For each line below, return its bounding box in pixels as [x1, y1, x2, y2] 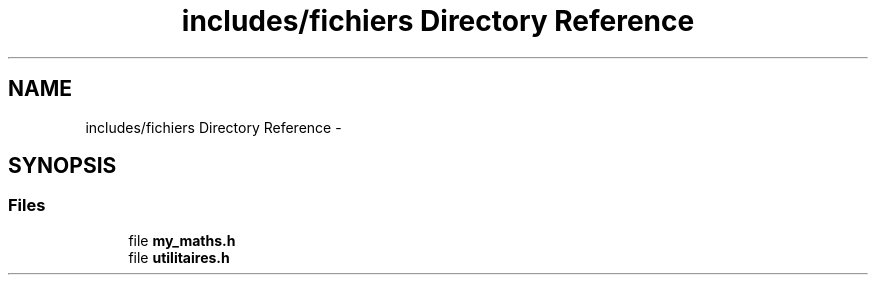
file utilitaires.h [128, 248, 230, 266]
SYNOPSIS [8, 153, 117, 179]
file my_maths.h [128, 231, 236, 249]
